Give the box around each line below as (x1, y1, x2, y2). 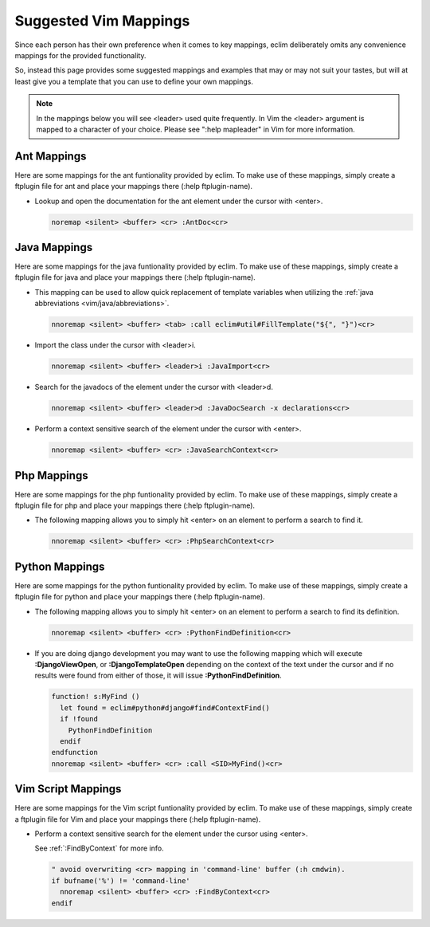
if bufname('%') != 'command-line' (51, 876, 190, 885)
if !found (60, 714, 99, 724)
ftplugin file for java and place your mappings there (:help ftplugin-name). (14, 273, 256, 282)
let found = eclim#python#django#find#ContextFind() (60, 703, 270, 713)
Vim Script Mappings (14, 782, 122, 796)
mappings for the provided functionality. (14, 50, 147, 60)
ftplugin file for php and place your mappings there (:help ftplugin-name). (14, 501, 255, 510)
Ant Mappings (14, 149, 87, 163)
